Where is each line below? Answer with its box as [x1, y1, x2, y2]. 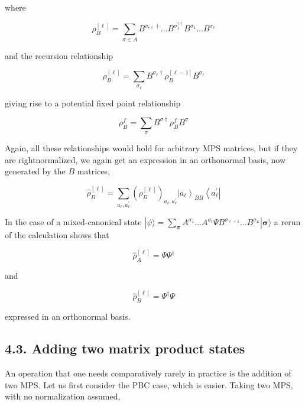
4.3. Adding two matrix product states [5, 339, 245, 358]
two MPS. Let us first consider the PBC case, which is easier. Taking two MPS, [5, 378, 293, 391]
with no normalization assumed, [5, 390, 121, 402]
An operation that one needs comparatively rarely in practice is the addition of [5, 367, 291, 379]
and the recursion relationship [5, 49, 113, 61]
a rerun [274, 216, 301, 228]
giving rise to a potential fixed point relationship [5, 96, 181, 109]
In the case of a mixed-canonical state [5, 216, 142, 228]
